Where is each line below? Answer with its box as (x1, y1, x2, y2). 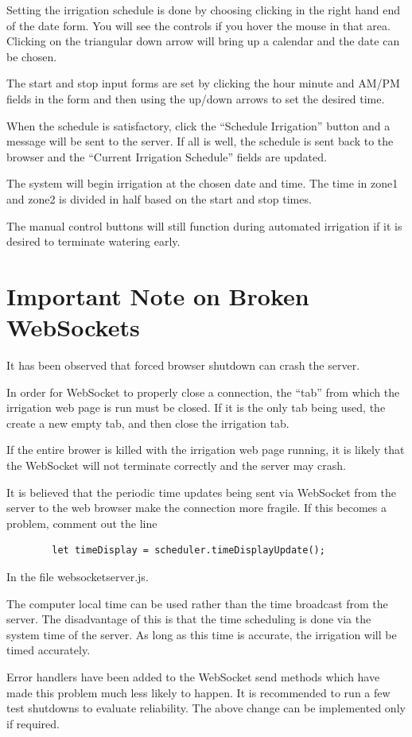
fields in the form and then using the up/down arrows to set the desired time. (6, 90, 385, 107)
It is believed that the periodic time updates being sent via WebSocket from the (6, 483, 396, 500)
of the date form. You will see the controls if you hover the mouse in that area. (6, 17, 391, 33)
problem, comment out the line (6, 514, 157, 531)
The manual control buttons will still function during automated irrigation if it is (6, 217, 402, 234)
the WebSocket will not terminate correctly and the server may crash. (6, 457, 346, 473)
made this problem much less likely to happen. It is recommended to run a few (6, 684, 391, 700)
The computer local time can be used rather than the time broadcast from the (6, 595, 388, 611)
